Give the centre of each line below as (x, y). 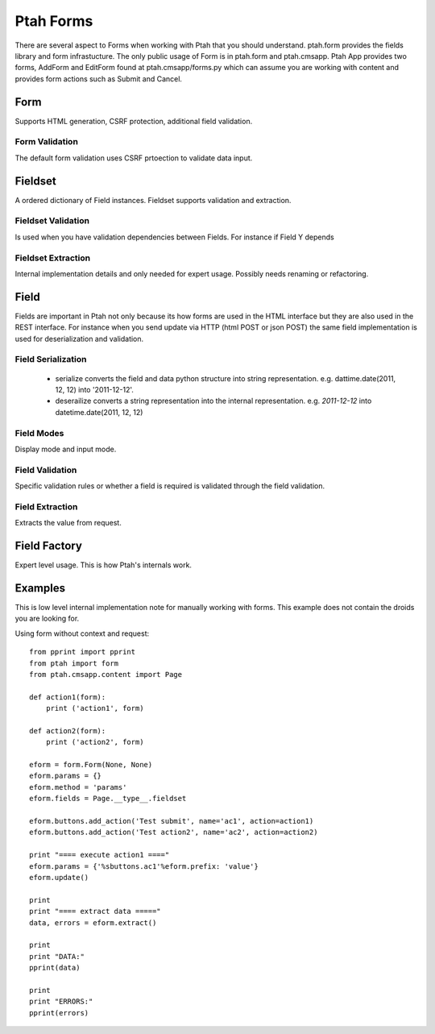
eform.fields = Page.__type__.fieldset (108, 799)
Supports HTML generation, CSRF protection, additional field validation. (134, 121)
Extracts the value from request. (68, 523)
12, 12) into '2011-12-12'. (95, 389)
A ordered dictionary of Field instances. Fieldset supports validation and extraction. (153, 200)
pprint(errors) (59, 1013)
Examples (40, 588)
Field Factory (48, 546)
